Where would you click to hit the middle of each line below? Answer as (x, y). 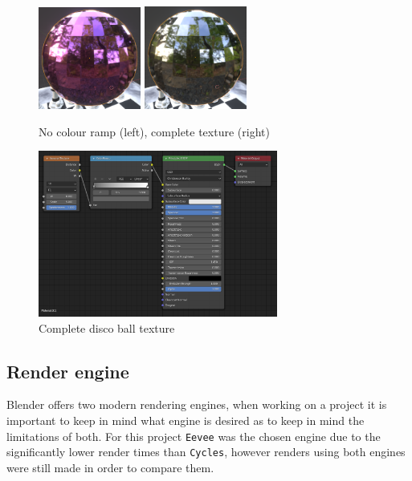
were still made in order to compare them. (110, 467)
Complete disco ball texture (107, 327)
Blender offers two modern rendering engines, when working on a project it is (197, 404)
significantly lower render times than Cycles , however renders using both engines (206, 452)
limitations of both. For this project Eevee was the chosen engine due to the (194, 436)
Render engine (68, 371)
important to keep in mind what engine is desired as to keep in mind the (186, 420)
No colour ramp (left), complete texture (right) (154, 131)
